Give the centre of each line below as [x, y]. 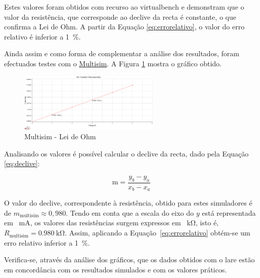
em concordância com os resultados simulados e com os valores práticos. [116, 269]
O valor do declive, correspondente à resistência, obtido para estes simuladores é [128, 203]
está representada [229, 212]
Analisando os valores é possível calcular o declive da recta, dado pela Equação [126, 153]
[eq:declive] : [22, 163]
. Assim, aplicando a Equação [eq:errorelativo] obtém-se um [158, 233]
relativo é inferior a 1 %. [42, 36]
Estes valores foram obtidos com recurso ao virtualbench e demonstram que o [124, 7]
